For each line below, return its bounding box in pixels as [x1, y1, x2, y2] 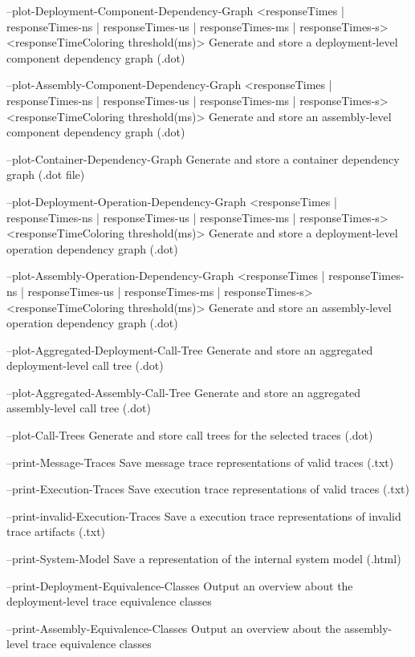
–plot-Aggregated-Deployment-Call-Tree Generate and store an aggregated [6, 341, 373, 358]
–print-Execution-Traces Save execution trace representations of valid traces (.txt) [6, 481, 409, 497]
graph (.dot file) [6, 166, 85, 183]
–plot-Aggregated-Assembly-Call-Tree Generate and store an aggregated [6, 383, 361, 400]
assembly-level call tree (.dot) [6, 399, 151, 416]
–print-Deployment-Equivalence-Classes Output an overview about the [6, 577, 353, 594]
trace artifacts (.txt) [6, 523, 106, 540]
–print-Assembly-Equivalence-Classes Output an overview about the [6, 619, 341, 636]
